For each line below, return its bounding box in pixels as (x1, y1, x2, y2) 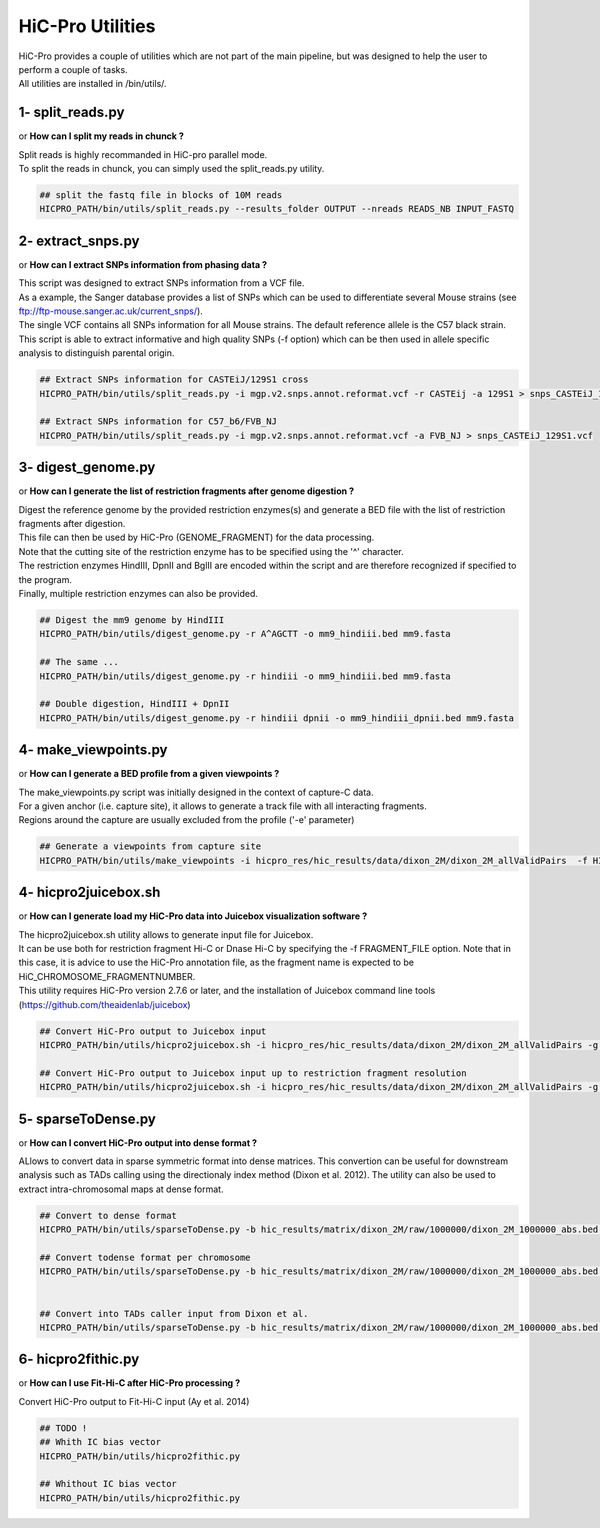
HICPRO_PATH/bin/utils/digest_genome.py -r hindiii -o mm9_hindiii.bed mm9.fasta (39, 670, 452, 682)
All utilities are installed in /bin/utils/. (18, 78, 167, 90)
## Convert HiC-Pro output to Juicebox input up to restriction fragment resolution (39, 1067, 467, 1079)
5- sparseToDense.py (18, 1110, 157, 1127)
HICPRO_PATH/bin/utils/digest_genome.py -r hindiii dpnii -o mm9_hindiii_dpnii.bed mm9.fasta (39, 712, 515, 724)
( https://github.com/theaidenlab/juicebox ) (18, 998, 191, 1010)
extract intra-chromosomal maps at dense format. (18, 1183, 224, 1195)
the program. (18, 573, 72, 585)
